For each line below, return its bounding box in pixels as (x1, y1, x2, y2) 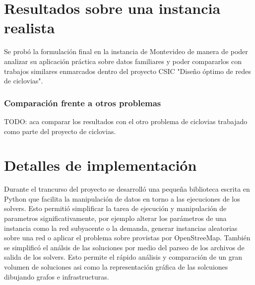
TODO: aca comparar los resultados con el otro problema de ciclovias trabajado (4, 116, 248, 126)
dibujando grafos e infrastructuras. (4, 271, 109, 282)
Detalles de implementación (4, 155, 197, 175)
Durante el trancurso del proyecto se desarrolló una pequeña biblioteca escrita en (4, 184, 250, 194)
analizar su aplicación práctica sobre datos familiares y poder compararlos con (4, 56, 242, 66)
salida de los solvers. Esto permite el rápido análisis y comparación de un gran (4, 252, 243, 262)
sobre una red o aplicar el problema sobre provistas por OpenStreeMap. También (4, 232, 251, 243)
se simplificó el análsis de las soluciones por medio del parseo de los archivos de (4, 242, 245, 252)
